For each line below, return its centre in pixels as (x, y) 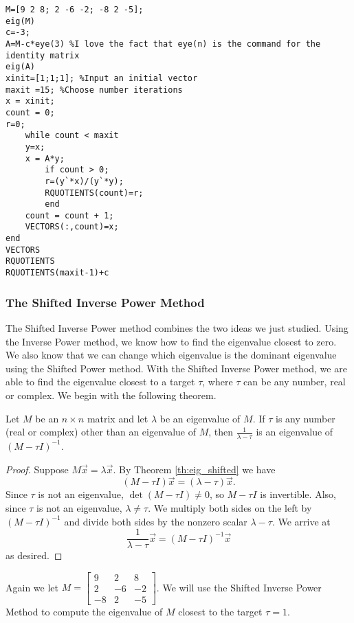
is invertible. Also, (298, 494)
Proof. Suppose (37, 469)
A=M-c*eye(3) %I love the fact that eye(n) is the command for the (163, 44)
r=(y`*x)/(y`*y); (84, 181)
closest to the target (220, 611)
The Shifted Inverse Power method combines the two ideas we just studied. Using (177, 327)
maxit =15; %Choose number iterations (94, 90)
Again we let (32, 587)
